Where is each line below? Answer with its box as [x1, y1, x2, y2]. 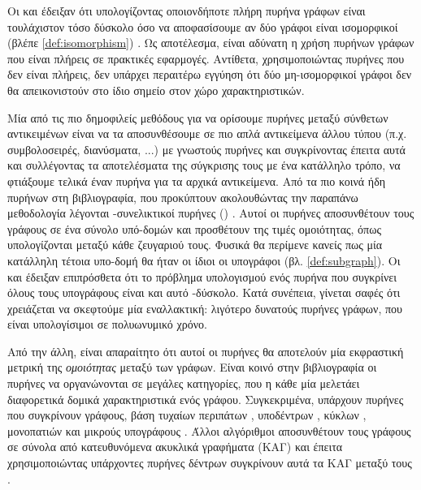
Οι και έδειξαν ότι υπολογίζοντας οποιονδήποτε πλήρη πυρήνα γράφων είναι [7, 2, 366, 19]
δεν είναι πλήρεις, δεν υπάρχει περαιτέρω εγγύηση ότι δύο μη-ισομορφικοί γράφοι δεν [7, 66, 412, 83]
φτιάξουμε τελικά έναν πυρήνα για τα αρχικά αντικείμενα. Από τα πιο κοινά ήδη [7, 172, 386, 189]
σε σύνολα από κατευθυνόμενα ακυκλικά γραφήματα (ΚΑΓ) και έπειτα [7, 438, 343, 455]
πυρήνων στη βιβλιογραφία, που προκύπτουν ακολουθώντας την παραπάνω [7, 188, 358, 205]
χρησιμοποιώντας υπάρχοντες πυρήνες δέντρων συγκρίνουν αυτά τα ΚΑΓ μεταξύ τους [7, 454, 412, 471]
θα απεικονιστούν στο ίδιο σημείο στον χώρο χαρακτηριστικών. [7, 81, 305, 98]
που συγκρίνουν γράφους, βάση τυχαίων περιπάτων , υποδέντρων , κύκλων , [7, 406, 367, 423]
